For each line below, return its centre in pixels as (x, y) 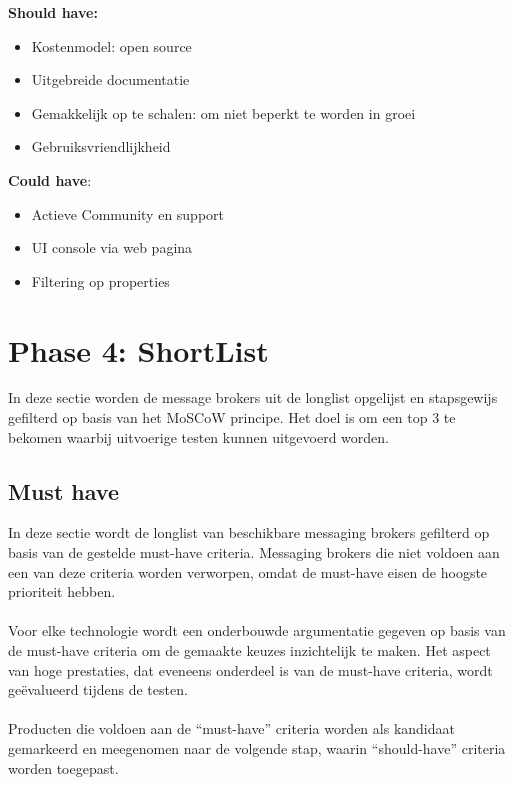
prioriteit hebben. (62, 591)
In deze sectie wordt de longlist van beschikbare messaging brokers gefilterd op (249, 532)
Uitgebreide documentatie (110, 79)
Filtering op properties (100, 280)
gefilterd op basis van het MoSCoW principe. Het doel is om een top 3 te (232, 417)
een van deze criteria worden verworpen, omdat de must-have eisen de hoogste (248, 571)
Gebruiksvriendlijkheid (101, 146)
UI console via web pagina (112, 247)
